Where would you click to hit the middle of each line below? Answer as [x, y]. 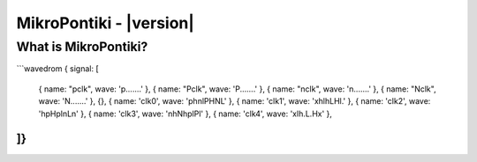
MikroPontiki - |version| [105, 23]
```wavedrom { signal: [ [57, 69]
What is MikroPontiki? [82, 47]
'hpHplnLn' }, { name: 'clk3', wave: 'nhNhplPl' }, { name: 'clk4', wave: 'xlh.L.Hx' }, [185, 114]
